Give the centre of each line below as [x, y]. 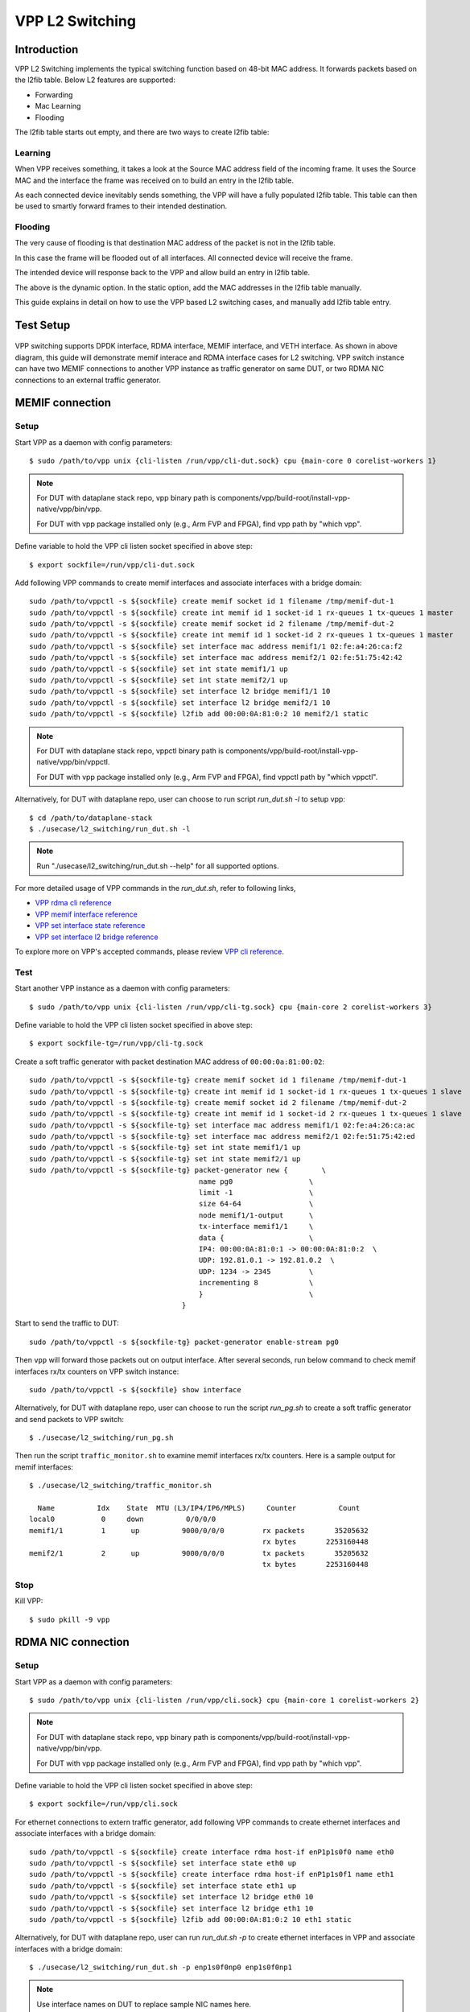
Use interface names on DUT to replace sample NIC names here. [144, 2004]
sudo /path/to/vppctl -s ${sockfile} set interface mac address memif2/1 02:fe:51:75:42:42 [216, 658]
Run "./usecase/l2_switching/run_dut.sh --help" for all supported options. [158, 866]
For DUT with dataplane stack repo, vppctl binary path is [130, 750]
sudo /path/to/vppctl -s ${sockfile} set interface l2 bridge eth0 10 [171, 1897]
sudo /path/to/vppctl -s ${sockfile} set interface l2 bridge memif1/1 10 [180, 691]
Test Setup [43, 325]
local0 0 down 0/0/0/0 [123, 1519]
